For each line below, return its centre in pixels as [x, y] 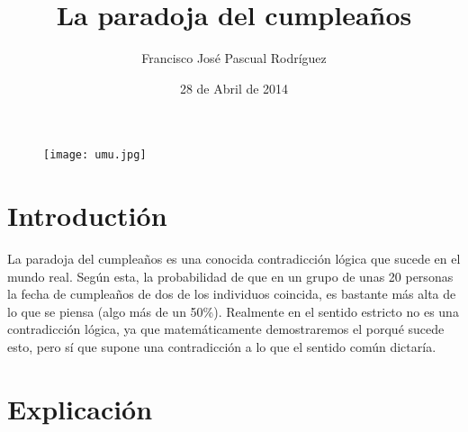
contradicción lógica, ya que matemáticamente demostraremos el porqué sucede [226, 329]
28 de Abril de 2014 [234, 88]
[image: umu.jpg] [95, 155]
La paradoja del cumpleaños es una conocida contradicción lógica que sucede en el [234, 259]
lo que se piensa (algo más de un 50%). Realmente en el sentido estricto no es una [233, 311]
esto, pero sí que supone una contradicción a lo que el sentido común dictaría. [222, 347]
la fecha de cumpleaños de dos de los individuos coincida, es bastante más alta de [232, 294]
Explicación [80, 408]
